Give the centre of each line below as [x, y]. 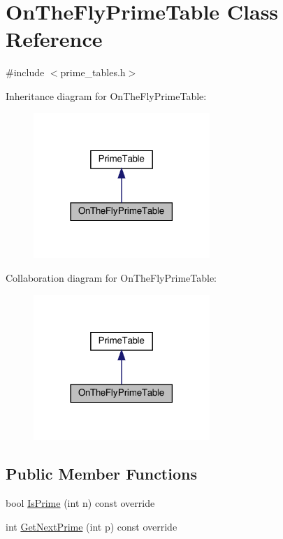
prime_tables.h [93, 72]
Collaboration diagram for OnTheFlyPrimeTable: [111, 277]
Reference [54, 39]
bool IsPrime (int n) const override [80, 503]
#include [25, 72]
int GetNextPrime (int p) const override [92, 526]
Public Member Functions [101, 474]
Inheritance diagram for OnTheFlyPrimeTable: [106, 95]
